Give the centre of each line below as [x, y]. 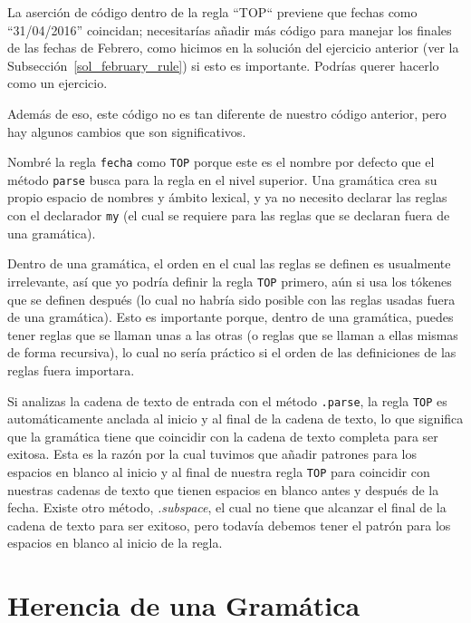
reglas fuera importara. [71, 370]
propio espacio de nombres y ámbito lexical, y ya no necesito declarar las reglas [227, 197]
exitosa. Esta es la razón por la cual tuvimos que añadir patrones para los [212, 454]
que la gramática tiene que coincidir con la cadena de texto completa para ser [223, 436]
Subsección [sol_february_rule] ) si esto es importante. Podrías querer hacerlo [223, 65]
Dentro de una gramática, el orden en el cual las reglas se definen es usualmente [229, 263]
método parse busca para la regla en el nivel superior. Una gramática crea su [222, 179]
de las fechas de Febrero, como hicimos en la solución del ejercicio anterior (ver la [233, 48]
